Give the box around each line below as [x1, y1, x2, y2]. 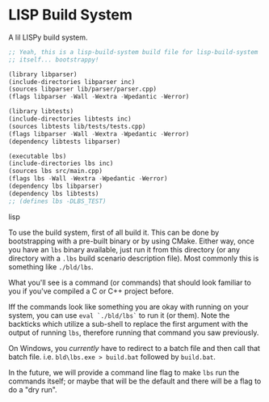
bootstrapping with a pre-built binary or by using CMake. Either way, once [8, 236, 254, 246]
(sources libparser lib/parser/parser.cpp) [8, 85, 158, 94]
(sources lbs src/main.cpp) [8, 167, 103, 176]
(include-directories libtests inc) [8, 115, 132, 123]
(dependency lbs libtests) [8, 189, 99, 197]
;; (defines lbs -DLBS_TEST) [8, 197, 107, 205]
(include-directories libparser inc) [8, 78, 136, 86]
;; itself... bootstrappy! [8, 55, 99, 64]
